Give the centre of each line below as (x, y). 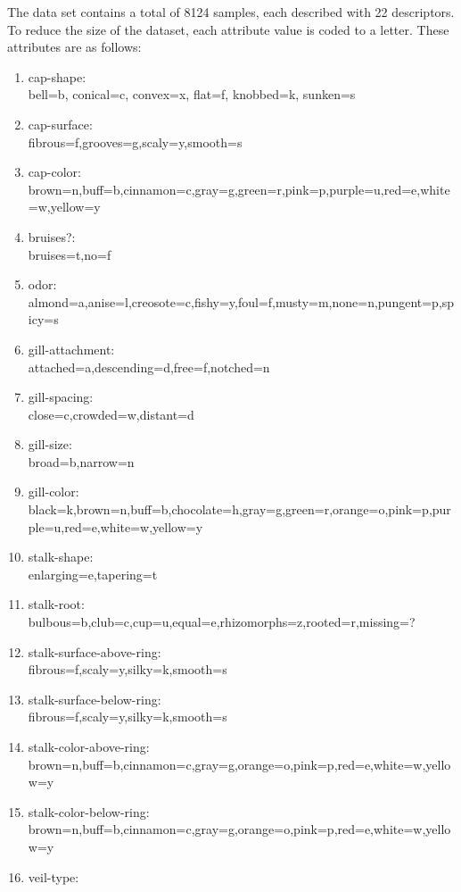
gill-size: (50, 444)
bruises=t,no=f (70, 254)
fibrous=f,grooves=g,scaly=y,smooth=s (135, 142)
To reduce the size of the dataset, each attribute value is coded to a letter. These (228, 29)
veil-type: (54, 876)
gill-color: (54, 492)
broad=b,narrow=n (81, 461)
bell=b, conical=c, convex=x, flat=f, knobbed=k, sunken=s (192, 94)
